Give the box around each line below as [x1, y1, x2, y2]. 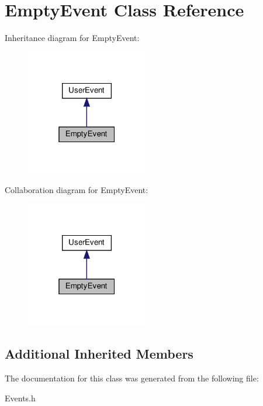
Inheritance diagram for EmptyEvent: [5, 32, 140, 44]
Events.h [5, 391, 36, 404]
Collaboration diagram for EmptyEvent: [5, 184, 148, 196]
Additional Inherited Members [5, 345, 193, 363]
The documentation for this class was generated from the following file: [5, 372, 259, 384]
